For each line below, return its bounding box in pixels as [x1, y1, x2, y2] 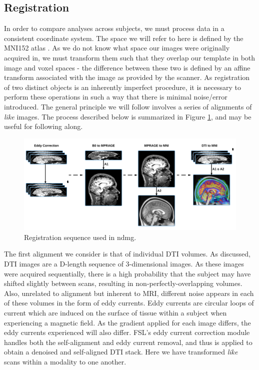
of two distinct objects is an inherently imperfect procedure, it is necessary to [4, 81, 241, 92]
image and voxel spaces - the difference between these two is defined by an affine [4, 62, 250, 72]
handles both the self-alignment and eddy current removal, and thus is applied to [4, 336, 252, 347]
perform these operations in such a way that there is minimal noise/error [4, 91, 227, 102]
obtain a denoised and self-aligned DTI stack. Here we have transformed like [4, 346, 238, 357]
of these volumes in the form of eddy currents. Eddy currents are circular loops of [4, 297, 254, 308]
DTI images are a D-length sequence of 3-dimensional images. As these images [4, 258, 244, 268]
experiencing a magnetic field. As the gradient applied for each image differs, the [4, 317, 251, 327]
